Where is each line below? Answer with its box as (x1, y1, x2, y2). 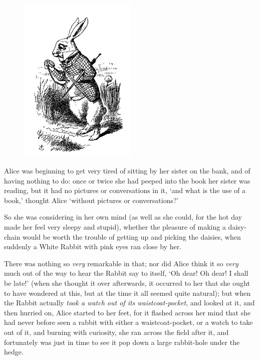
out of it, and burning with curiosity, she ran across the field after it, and (4, 326, 229, 337)
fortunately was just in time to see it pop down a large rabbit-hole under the (4, 336, 240, 347)
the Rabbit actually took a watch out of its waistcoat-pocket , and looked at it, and (4, 297, 255, 308)
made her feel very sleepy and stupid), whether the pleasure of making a (4, 222, 226, 232)
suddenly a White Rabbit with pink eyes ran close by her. (4, 241, 182, 252)
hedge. (4, 346, 24, 357)
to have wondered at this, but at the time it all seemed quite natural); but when (4, 287, 251, 298)
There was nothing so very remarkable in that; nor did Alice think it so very (4, 258, 238, 268)
